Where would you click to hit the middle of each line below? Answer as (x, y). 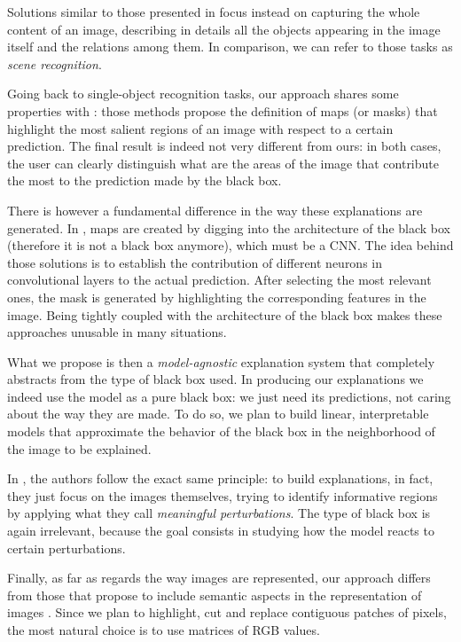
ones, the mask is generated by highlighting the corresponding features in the (217, 297)
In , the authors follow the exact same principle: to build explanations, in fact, (220, 478)
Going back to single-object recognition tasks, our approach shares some (203, 94)
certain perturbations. (66, 548)
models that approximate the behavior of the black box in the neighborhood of (221, 431)
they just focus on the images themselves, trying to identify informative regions (223, 495)
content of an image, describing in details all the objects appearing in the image (224, 29)
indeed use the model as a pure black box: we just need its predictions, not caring (229, 396)
